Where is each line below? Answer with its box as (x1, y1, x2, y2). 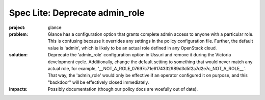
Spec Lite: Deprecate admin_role (9, 7, 145, 18)
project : (9, 25, 26, 30)
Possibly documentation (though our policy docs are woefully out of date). (48, 86, 198, 92)
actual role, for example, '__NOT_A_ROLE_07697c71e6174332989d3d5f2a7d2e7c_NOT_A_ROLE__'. (48, 65, 246, 71)
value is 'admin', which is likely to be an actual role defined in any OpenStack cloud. (48, 45, 217, 51)
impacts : (9, 86, 28, 92)
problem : (9, 31, 28, 37)
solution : (9, 52, 28, 58)
